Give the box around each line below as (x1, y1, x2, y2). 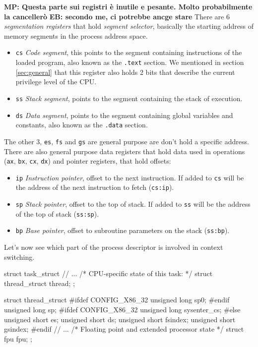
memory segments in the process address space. (4, 30, 148, 41)
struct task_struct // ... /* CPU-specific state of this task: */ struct (4, 268, 213, 279)
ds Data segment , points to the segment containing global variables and (15, 110, 233, 120)
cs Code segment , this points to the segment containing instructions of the (15, 47, 242, 58)
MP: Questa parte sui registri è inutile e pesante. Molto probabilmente (4, 1, 253, 11)
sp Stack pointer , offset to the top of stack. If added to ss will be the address (15, 199, 251, 209)
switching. (4, 251, 35, 262)
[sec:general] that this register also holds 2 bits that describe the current (15, 66, 235, 77)
